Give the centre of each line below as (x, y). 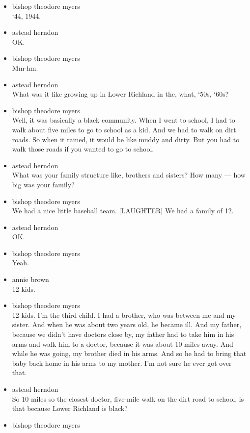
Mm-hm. (25, 67)
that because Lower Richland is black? (70, 408)
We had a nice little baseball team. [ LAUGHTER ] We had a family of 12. (123, 211)
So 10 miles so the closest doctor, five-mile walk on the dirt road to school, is (128, 398)
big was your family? (43, 184)
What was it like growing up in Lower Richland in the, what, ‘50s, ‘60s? (120, 94)
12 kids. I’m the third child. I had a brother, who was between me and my (124, 315)
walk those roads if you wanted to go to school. (83, 149)
